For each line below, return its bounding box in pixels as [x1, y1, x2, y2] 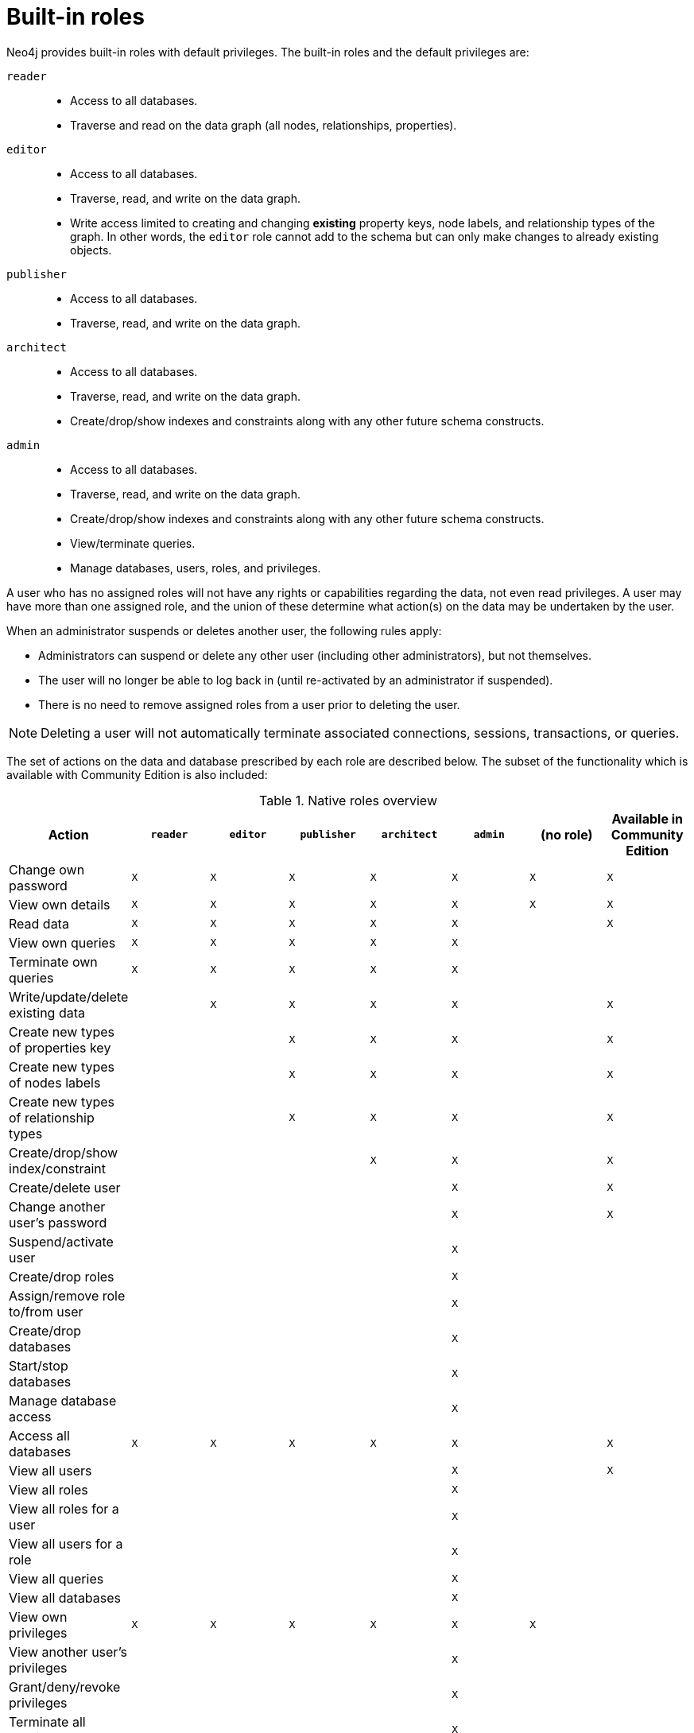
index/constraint [9, 1160, 107, 1177]
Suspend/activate [9, 1233, 114, 1250]
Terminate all [9, 1713, 86, 1730]
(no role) [541, 826, 593, 843]
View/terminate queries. [70, 536, 196, 550]
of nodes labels [9, 1074, 101, 1091]
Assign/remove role [9, 1287, 126, 1304]
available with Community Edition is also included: [6, 767, 268, 781]
